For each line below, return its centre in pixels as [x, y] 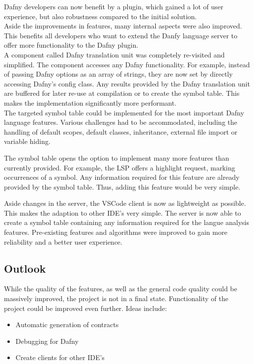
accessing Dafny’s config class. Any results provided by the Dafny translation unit [127, 83]
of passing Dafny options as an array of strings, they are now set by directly [118, 74]
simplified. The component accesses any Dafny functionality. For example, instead [127, 64]
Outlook [25, 268]
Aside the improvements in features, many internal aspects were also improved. [123, 26]
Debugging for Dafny [47, 341]
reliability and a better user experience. [63, 241]
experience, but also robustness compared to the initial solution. [100, 16]
